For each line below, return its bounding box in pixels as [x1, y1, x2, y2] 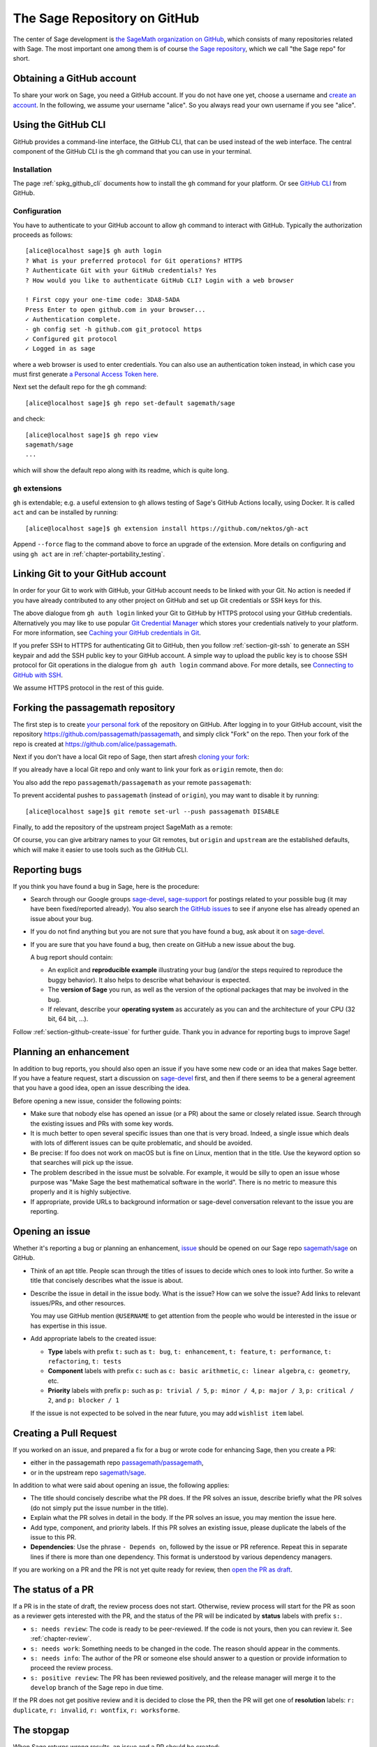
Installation [13, 164, 52, 174]
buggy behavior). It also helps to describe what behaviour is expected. [47, 976, 251, 984]
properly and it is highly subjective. [30, 1188, 132, 1196]
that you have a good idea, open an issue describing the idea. [13, 1084, 191, 1092]
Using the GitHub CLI [13, 119, 106, 131]
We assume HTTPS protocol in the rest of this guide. [13, 683, 164, 692]
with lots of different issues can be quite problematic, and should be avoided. [30, 1139, 253, 1147]
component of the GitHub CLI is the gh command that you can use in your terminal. [13, 147, 252, 155]
